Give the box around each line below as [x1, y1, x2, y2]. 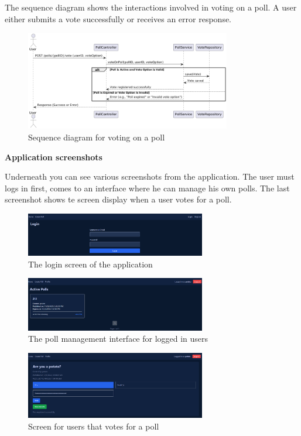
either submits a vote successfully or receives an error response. [5, 12, 232, 25]
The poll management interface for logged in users [28, 332, 208, 345]
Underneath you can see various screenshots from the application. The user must [5, 170, 295, 183]
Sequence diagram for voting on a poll [28, 131, 165, 143]
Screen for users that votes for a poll [28, 420, 159, 432]
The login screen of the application [28, 258, 153, 270]
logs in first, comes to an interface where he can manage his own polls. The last [5, 181, 290, 194]
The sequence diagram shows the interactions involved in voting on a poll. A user [5, 1, 297, 13]
